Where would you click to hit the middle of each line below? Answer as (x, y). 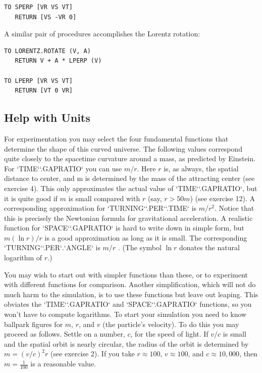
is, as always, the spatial (201, 168)
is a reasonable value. (63, 364)
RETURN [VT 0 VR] (44, 91)
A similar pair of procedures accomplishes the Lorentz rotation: (102, 34)
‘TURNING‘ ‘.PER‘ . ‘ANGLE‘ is (52, 247)
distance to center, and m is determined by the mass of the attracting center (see (129, 178)
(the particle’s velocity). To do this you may (171, 324)
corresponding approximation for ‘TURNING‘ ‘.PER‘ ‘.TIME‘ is (100, 208)
